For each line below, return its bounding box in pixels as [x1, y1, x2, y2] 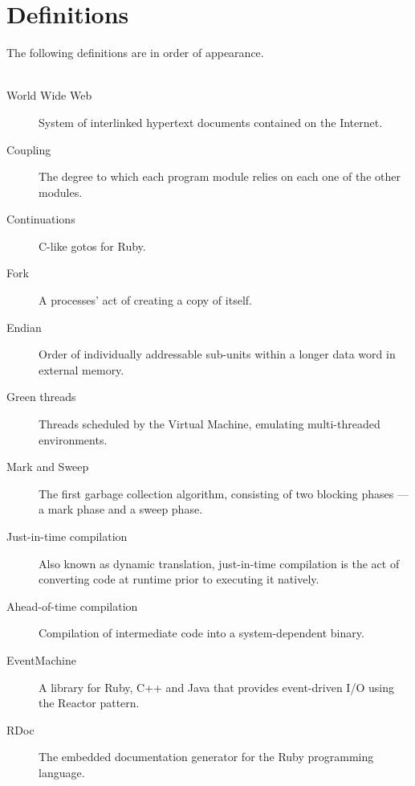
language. [39, 763, 85, 780]
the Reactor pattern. [39, 694, 140, 711]
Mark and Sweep [6, 458, 89, 475]
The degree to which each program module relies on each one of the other [39, 168, 401, 185]
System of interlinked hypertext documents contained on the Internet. [39, 113, 383, 130]
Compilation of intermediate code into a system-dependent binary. [39, 624, 364, 641]
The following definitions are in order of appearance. [6, 44, 264, 61]
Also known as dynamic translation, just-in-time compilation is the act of [39, 555, 400, 571]
